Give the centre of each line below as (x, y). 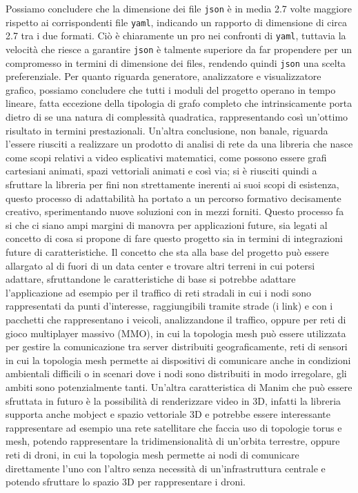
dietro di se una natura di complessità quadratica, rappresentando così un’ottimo (177, 117)
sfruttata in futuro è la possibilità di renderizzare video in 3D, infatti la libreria (173, 400)
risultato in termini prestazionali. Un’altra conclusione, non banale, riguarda (167, 130)
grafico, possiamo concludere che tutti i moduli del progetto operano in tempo (171, 89)
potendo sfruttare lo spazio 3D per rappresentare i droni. (126, 482)
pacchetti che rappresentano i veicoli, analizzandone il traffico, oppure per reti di (176, 319)
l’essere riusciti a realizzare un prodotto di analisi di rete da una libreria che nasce (179, 144)
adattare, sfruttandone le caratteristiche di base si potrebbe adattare (151, 279)
